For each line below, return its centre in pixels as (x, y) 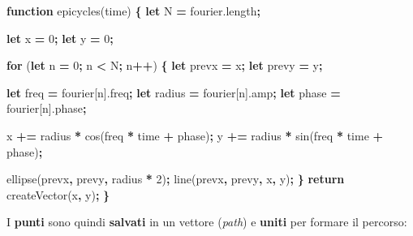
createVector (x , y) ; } (58, 194)
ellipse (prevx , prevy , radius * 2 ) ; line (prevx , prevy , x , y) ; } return (176, 179)
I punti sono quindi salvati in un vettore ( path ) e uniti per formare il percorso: (207, 222)
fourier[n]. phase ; (47, 108)
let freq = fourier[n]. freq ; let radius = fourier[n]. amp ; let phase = (174, 92)
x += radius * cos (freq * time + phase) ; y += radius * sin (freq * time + (195, 135)
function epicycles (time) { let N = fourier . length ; (134, 11)
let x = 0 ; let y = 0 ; (60, 38)
